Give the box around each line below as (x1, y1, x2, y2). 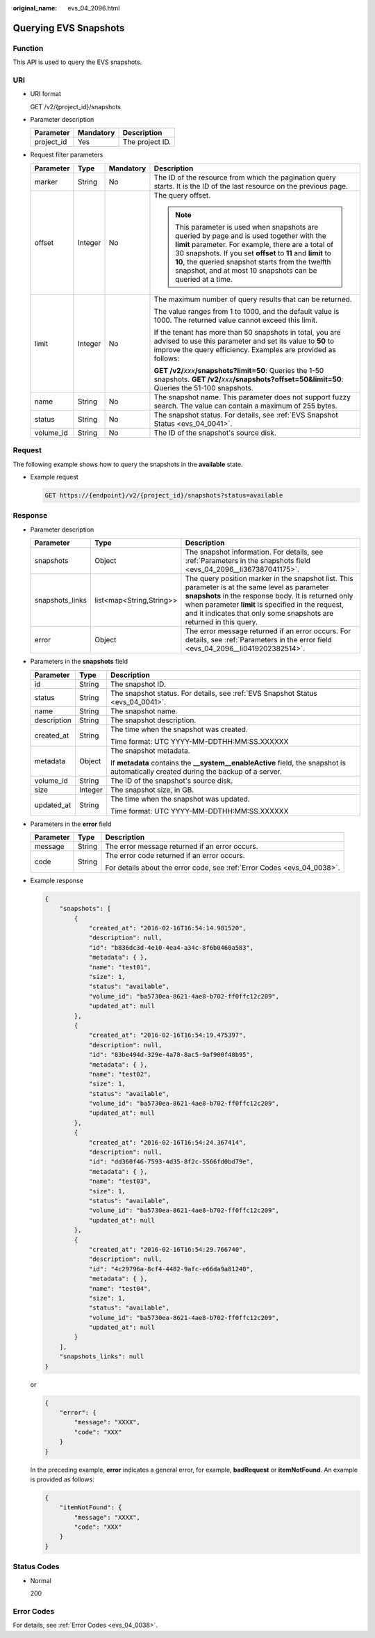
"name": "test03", (88, 1177, 152, 1186)
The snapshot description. (110, 715, 197, 725)
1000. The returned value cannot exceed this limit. (153, 315, 318, 325)
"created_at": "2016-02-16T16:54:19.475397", (88, 1031, 247, 1040)
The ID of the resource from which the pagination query (153, 173, 337, 182)
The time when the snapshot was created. (110, 724, 248, 734)
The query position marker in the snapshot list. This (185, 574, 353, 584)
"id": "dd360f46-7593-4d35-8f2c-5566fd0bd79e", (88, 1158, 254, 1166)
